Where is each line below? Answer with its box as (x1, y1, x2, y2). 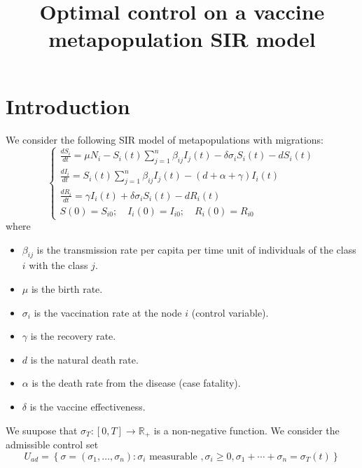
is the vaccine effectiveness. (29, 399, 146, 413)
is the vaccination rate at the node (34, 305, 182, 319)
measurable (149, 451, 197, 462)
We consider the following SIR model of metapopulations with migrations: (6, 132, 323, 146)
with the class (29, 258, 88, 273)
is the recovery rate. (30, 329, 116, 343)
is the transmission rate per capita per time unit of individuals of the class (36, 242, 356, 256)
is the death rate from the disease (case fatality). (32, 376, 241, 390)
